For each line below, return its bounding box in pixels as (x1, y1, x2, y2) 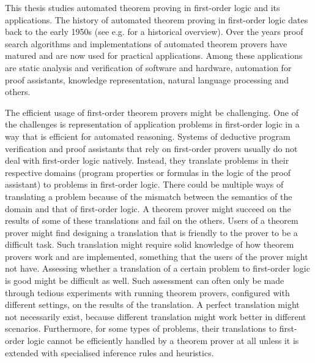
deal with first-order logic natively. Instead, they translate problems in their (5, 154, 289, 167)
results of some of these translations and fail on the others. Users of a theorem (5, 214, 298, 227)
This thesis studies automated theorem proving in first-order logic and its (5, 1, 280, 13)
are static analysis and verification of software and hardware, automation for (5, 61, 292, 74)
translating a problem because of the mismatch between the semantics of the (5, 189, 292, 202)
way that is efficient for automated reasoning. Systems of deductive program (5, 129, 291, 142)
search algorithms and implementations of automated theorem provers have (5, 37, 287, 50)
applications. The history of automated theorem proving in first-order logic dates (5, 13, 308, 26)
